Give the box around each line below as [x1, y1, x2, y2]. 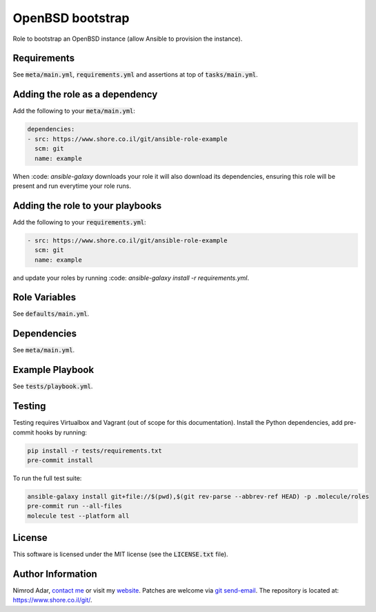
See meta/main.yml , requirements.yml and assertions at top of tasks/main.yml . [12, 70, 258, 79]
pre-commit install [27, 456, 93, 464]
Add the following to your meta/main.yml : [12, 107, 136, 115]
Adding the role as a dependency [12, 88, 158, 100]
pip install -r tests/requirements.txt [27, 446, 162, 455]
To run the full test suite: [12, 474, 82, 482]
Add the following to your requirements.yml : [12, 218, 146, 226]
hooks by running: [35, 428, 88, 437]
